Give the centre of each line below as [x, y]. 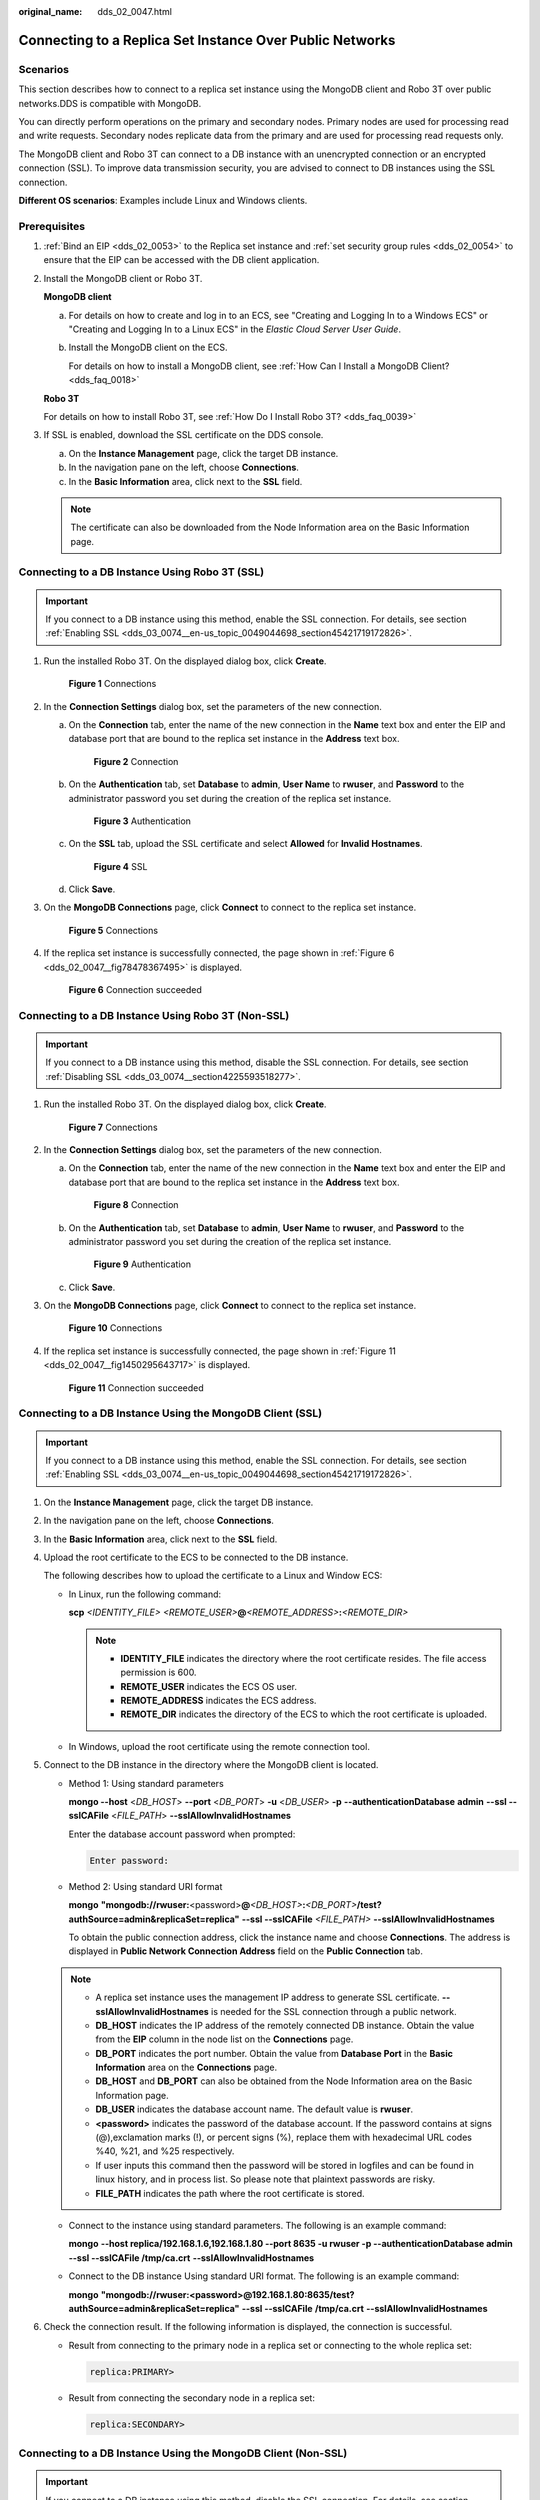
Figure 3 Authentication [142, 821]
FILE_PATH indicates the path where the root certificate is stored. [230, 2193]
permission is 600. [158, 1672]
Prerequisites [51, 226]
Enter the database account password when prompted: [182, 1834]
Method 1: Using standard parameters [146, 1783]
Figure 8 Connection [136, 1205]
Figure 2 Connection [136, 761]
